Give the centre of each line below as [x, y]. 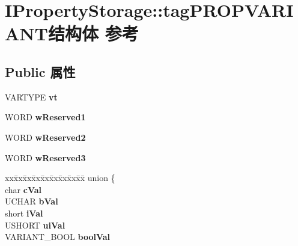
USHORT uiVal [35, 225]
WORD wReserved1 [45, 117]
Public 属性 [40, 71]
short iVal [24, 213]
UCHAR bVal [32, 201]
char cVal [23, 189]
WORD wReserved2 [45, 137]
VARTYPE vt [31, 97]
